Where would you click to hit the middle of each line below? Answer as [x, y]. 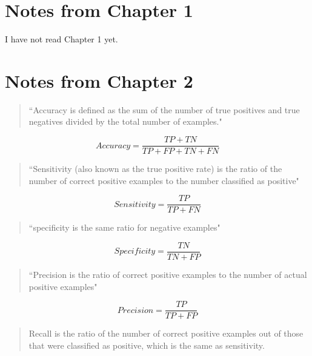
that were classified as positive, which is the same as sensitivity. [147, 345]
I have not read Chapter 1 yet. [61, 39]
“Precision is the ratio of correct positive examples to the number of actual [168, 274]
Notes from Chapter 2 [99, 80]
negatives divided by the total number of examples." [125, 121]
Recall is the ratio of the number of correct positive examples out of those [166, 333]
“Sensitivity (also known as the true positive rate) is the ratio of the [155, 169]
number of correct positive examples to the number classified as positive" [164, 180]
